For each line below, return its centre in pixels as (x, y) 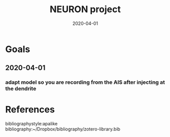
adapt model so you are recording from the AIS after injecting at (85, 82)
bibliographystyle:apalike (31, 124)
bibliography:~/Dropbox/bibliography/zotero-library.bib (63, 129)
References (30, 110)
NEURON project (85, 9)
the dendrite (21, 89)
